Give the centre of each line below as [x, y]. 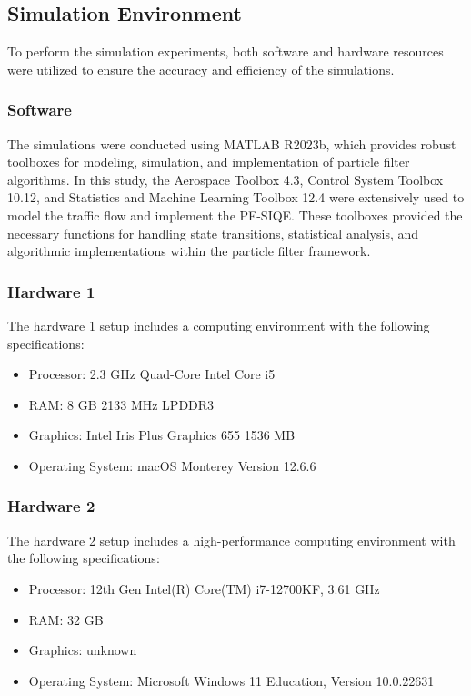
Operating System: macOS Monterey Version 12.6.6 [172, 465]
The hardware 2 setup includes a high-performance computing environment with [231, 540]
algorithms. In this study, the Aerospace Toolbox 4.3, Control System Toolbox [225, 179]
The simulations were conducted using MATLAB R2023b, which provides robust [232, 143]
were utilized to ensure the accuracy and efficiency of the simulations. [201, 69]
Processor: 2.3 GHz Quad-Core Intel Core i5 [152, 374]
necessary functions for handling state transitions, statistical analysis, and [213, 233]
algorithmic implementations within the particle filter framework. [189, 251]
